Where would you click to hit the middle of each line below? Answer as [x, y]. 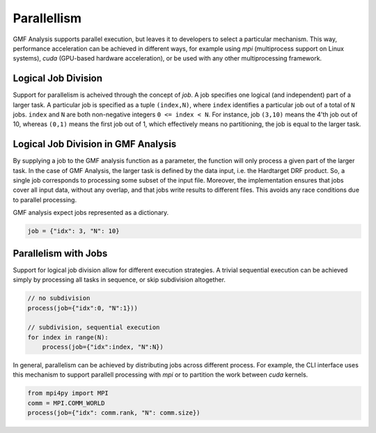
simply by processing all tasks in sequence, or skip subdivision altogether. [119, 280]
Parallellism [47, 18]
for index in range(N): [68, 337]
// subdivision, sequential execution [94, 327]
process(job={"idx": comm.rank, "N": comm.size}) [114, 413]
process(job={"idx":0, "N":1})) [83, 308]
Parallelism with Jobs [60, 253]
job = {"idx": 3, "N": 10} [73, 231]
